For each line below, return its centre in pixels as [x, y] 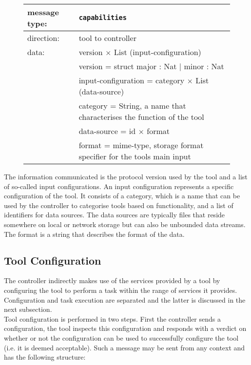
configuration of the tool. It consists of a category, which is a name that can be [122, 196]
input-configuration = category [132, 80]
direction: [43, 38]
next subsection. [28, 309]
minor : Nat [204, 66]
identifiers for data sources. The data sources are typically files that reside [115, 215]
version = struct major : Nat [128, 66]
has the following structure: [45, 357]
